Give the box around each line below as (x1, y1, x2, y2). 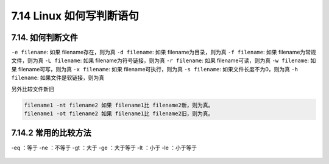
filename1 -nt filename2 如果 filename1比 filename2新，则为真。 (24, 101, 214, 109)
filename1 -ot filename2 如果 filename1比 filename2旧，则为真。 (24, 110, 214, 117)
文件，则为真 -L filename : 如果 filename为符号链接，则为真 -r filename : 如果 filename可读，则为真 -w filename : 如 (11, 57, 316, 64)
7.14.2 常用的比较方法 (11, 128, 91, 138)
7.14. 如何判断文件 (11, 32, 79, 43)
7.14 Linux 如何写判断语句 (11, 9, 140, 23)
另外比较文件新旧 (11, 85, 54, 93)
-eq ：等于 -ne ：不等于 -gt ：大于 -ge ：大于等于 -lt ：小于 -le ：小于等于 (11, 144, 197, 151)
